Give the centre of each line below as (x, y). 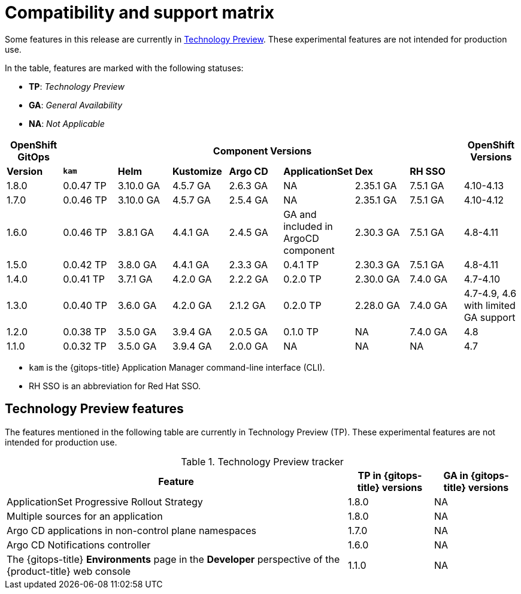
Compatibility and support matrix (140, 13)
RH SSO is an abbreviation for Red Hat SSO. (115, 386)
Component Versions (262, 151)
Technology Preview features (94, 409)
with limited (490, 305)
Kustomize (197, 171)
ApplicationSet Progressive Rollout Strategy (105, 501)
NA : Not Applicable (67, 123)
